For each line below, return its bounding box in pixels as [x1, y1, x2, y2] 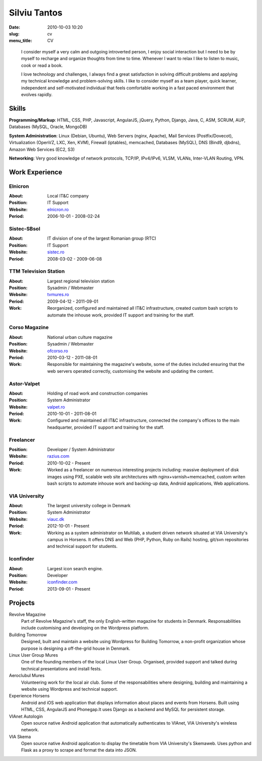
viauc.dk [47, 516, 65, 522]
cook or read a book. [21, 62, 63, 68]
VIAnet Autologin [9, 713, 43, 719]
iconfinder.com [47, 579, 78, 585]
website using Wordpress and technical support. [21, 686, 118, 692]
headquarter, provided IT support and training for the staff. [47, 424, 164, 430]
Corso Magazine [9, 324, 49, 331]
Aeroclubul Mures [9, 673, 45, 678]
